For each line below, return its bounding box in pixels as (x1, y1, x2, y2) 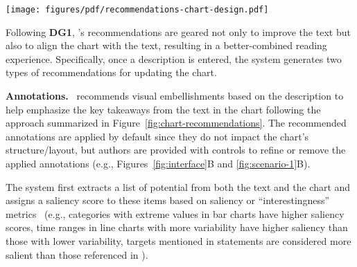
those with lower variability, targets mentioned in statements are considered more (6, 233, 351, 248)
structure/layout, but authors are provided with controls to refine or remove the (6, 142, 346, 157)
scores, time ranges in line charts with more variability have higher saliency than (6, 220, 348, 234)
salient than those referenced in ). (6, 247, 148, 261)
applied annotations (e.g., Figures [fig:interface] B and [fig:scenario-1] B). (6, 156, 311, 170)
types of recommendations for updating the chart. (6, 65, 217, 80)
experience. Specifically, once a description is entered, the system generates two (6, 51, 342, 66)
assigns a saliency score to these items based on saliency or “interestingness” (6, 193, 330, 208)
